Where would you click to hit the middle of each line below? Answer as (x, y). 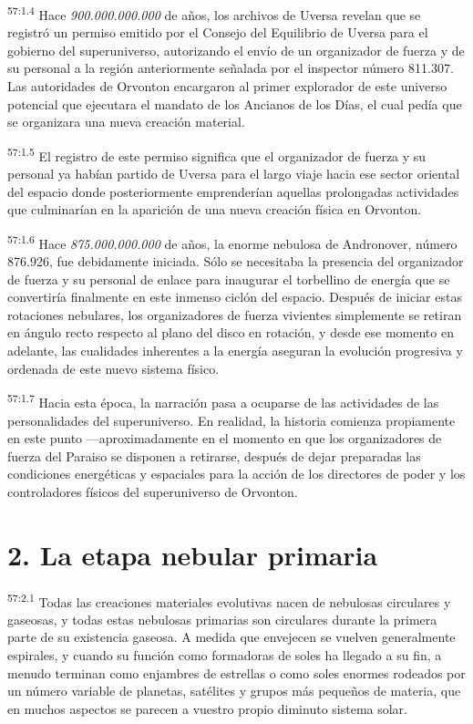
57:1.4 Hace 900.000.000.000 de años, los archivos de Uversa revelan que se (214, 13)
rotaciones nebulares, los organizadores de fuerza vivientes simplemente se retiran (235, 314)
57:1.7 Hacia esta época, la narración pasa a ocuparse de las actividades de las (223, 401)
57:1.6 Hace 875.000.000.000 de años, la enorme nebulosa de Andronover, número (232, 242)
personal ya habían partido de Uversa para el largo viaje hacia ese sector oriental (234, 174)
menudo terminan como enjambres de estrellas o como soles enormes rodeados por (236, 672)
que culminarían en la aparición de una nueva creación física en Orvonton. (215, 209)
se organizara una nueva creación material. (126, 122)
